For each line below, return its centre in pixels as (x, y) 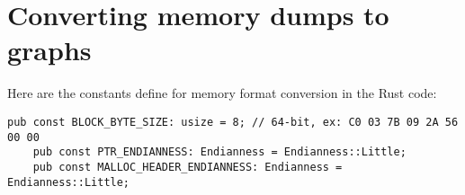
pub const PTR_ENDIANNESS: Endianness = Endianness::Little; (219, 152)
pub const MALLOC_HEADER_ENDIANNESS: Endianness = (188, 167)
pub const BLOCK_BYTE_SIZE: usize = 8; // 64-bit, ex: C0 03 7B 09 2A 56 (233, 122)
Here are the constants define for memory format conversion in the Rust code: (222, 93)
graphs (49, 50)
